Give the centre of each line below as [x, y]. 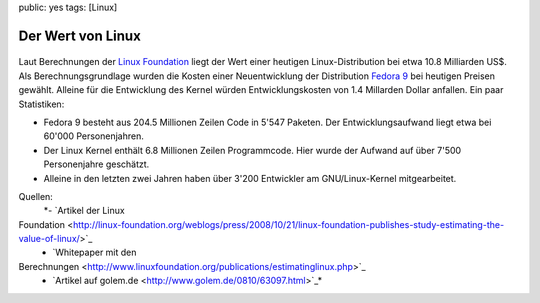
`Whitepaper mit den [94, 252]
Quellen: [36, 196]
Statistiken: [41, 104]
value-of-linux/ [49, 239]
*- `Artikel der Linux [84, 211]
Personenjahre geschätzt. [96, 164]
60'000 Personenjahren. [93, 136]
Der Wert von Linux [80, 35]
